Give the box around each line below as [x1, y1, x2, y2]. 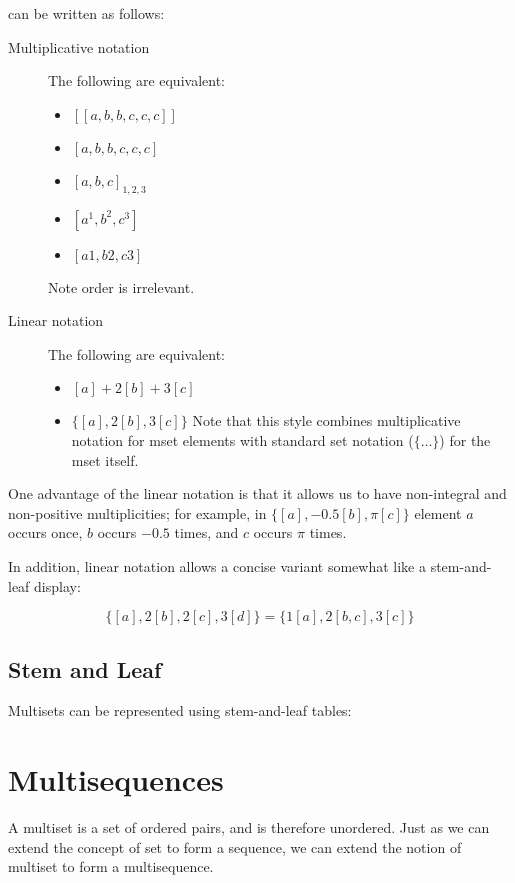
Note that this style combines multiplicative [192, 410, 461, 431]
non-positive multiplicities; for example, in [8, 502, 267, 523]
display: [34, 575, 81, 596]
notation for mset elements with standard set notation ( [71, 429, 414, 450]
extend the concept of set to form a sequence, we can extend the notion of [8, 836, 462, 857]
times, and [174, 522, 239, 543]
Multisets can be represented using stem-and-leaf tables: [8, 700, 352, 721]
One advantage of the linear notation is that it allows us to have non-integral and [8, 483, 507, 504]
